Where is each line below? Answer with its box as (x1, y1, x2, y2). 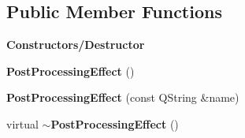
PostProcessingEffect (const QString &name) (6, 89, 239, 106)
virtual (6, 115, 39, 132)
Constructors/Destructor (6, 36, 145, 53)
